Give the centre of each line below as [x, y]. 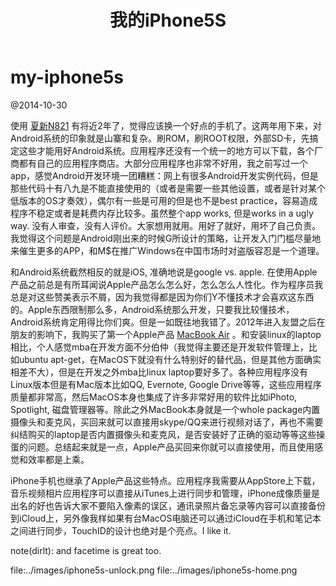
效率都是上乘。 [58, 459]
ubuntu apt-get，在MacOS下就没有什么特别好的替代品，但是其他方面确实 [170, 359]
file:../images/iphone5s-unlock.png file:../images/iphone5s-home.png [154, 570]
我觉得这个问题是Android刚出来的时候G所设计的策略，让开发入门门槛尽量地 [166, 238]
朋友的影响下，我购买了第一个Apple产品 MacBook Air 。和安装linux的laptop [166, 334]
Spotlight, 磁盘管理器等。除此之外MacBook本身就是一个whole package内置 [165, 409]
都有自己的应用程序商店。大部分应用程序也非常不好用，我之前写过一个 [163, 163]
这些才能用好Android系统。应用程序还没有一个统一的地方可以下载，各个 [166, 150]
